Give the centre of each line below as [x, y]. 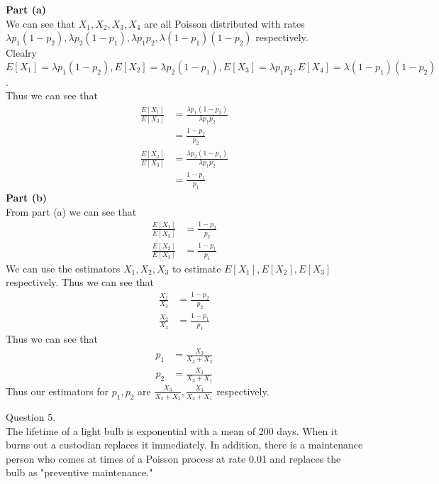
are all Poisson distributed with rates [224, 23]
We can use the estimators [63, 268]
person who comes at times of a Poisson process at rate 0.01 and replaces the [173, 458]
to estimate [196, 268]
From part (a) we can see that [71, 211]
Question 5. [31, 416]
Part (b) [27, 198]
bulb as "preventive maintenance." [79, 472]
